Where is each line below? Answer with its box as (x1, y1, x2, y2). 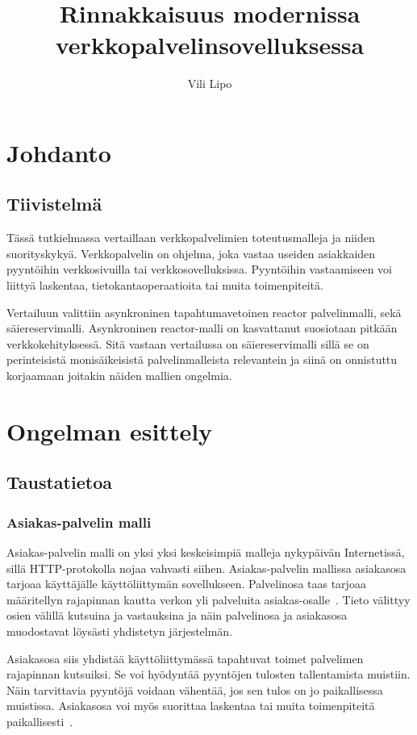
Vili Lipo (187, 75, 232, 92)
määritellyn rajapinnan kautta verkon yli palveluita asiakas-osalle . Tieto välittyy (6, 591, 411, 608)
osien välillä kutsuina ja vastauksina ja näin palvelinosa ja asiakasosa (6, 607, 348, 624)
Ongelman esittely (6, 414, 213, 447)
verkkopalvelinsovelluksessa (55, 28, 365, 61)
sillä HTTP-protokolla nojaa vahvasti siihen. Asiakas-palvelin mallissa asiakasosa (6, 559, 407, 576)
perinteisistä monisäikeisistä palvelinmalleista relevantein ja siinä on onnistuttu (6, 351, 398, 368)
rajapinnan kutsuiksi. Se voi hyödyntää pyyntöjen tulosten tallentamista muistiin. (6, 666, 411, 683)
